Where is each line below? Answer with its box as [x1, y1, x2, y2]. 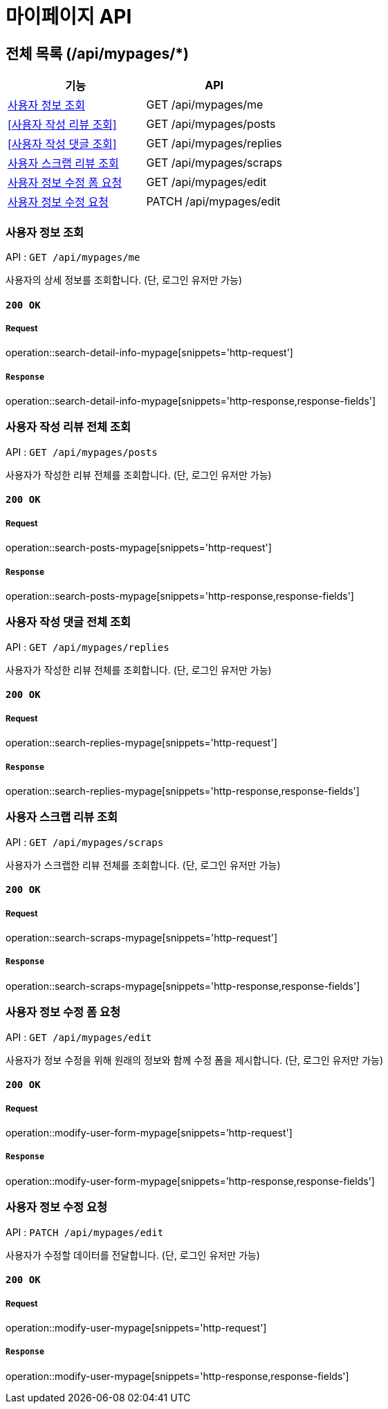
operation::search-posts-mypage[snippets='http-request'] [6, 542, 272, 554]
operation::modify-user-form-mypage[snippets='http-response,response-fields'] [6, 1175, 375, 1187]
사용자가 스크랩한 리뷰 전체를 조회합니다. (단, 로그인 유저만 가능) [6, 858, 281, 871]
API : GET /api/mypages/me [6, 250, 140, 263]
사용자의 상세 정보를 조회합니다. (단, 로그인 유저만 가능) [6, 273, 243, 286]
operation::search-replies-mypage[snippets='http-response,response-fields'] [6, 784, 360, 797]
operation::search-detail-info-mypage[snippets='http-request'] [6, 347, 293, 359]
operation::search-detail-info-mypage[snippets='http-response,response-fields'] [6, 395, 376, 407]
